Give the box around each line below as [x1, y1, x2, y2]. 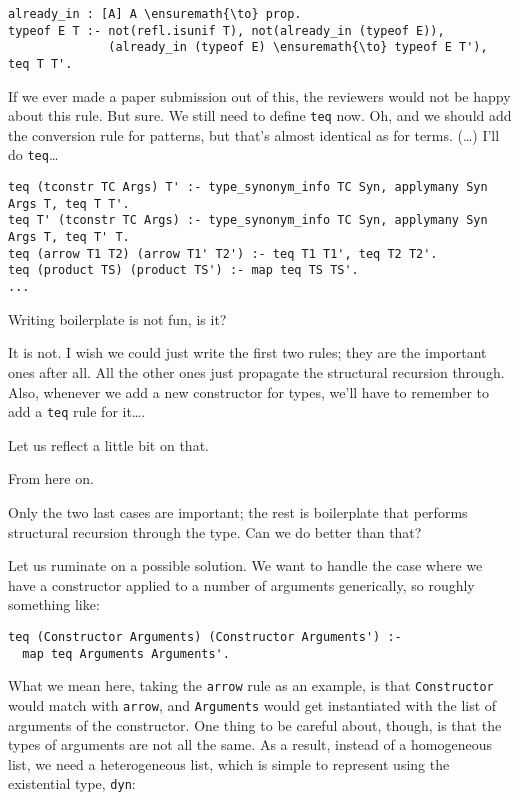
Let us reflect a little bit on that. [8, 434, 209, 455]
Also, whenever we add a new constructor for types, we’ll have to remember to [8, 381, 490, 402]
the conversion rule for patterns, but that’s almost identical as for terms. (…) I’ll [8, 124, 500, 145]
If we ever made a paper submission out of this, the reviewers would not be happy [8, 85, 511, 106]
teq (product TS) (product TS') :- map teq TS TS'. [8, 263, 359, 278]
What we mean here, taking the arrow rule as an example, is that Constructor [8, 675, 494, 696]
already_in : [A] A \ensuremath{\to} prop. [8, 7, 302, 21]
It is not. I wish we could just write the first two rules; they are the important [8, 342, 487, 363]
